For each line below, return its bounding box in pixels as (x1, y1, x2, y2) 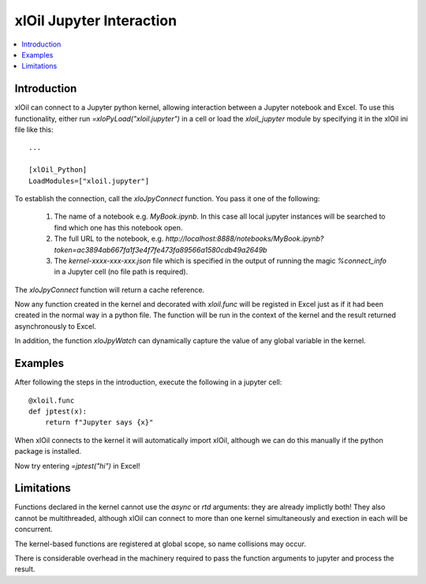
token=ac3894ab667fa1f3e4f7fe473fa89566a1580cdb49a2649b (54, 245, 267, 254)
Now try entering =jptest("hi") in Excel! (14, 461, 141, 470)
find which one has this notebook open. (54, 223, 183, 232)
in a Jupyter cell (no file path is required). (54, 267, 189, 276)
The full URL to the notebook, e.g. (54, 234, 164, 244)
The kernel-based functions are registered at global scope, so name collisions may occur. (14, 539, 307, 548)
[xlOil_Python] (28, 166, 88, 174)
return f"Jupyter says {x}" (44, 418, 154, 427)
